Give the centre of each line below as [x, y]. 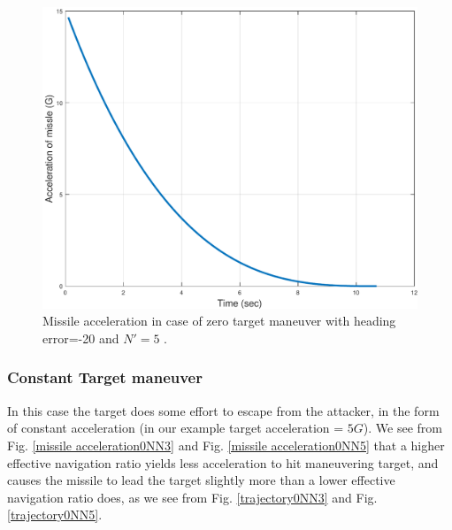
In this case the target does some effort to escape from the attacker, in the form [223, 410]
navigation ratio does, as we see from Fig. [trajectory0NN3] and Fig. [192, 497]
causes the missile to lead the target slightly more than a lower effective [201, 480]
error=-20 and [81, 338]
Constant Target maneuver [105, 377]
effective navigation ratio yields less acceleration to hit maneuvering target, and [223, 462]
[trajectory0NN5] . [55, 515]
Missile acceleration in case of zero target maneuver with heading [219, 321]
